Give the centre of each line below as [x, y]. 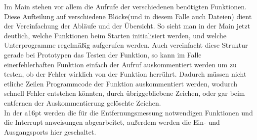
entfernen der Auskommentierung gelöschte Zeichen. [83, 102]
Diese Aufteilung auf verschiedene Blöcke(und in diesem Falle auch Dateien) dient [128, 16]
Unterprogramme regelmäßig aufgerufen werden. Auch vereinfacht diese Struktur [126, 45]
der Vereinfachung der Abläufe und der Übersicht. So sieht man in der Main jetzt [127, 26]
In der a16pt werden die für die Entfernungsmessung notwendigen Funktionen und [128, 112]
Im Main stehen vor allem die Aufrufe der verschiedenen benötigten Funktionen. [125, 6]
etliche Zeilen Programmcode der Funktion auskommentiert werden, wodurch [121, 83]
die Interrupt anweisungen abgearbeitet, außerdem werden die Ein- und [112, 122]
